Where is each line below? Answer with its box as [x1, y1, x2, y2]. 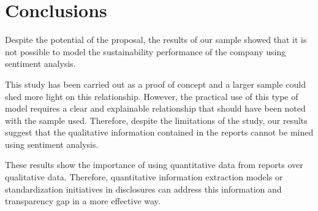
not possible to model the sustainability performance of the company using [5, 45, 286, 58]
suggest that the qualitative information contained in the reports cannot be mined [5, 126, 314, 139]
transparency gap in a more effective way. [5, 194, 161, 207]
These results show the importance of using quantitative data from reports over [5, 158, 303, 171]
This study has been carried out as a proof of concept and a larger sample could [5, 77, 306, 90]
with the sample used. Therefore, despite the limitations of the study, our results [5, 113, 308, 126]
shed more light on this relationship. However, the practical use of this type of [5, 90, 298, 102]
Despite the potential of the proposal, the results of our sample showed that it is [5, 33, 307, 46]
